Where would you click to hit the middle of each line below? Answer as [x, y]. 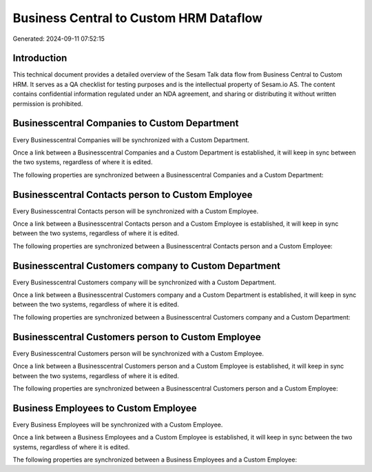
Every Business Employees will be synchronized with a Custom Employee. [118, 424]
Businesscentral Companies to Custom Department [126, 123]
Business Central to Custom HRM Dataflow [138, 18]
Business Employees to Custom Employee [105, 408]
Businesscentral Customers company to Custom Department [146, 266]
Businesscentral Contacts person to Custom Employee [133, 194]
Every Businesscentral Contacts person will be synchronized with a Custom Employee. [135, 211]
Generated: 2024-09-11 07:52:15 [59, 39]
